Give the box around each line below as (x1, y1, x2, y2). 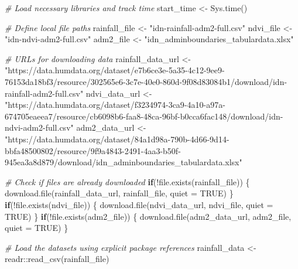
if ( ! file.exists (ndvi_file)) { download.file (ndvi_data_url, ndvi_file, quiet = (5, 198, 273, 210)
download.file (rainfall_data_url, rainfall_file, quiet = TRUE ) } (5, 187, 234, 199)
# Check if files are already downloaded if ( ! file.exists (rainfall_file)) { (5, 175, 250, 188)
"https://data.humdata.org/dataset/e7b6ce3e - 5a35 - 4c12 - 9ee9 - (5, 64, 225, 76)
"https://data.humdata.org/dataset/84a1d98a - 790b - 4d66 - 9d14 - (5, 132, 230, 145)
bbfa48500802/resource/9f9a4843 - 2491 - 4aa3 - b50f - (5, 144, 181, 156)
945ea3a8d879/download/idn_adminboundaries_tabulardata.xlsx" (5, 156, 242, 168)
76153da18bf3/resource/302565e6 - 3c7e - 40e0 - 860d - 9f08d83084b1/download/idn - (5, 75, 287, 87)
